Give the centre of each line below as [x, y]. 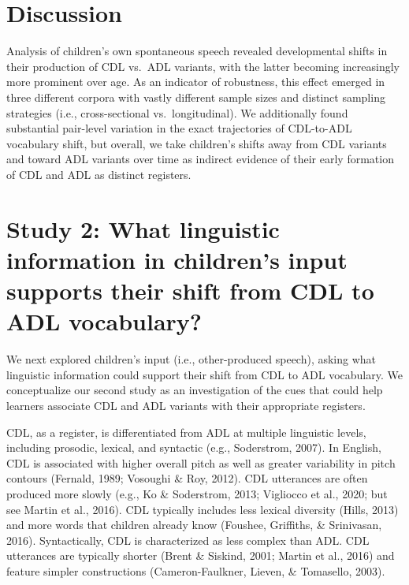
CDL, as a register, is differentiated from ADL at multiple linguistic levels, [186, 432]
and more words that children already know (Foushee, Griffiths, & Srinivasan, [194, 525]
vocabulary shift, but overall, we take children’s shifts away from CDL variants [197, 143]
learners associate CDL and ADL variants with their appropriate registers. [186, 405]
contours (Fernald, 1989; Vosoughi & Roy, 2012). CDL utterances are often [187, 478]
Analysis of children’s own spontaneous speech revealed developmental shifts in [197, 51]
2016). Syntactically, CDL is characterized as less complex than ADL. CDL [188, 540]
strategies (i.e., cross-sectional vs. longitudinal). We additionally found [177, 112]
